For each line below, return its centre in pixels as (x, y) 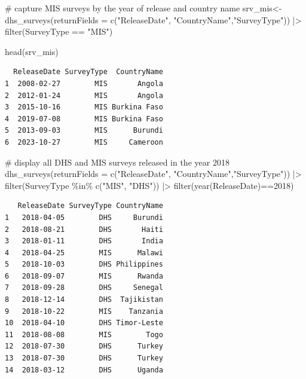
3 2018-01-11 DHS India (84, 241)
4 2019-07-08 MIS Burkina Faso (84, 119)
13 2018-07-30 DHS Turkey (84, 358)
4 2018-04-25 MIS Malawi (84, 253)
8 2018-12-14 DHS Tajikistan (84, 300)
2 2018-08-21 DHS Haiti (84, 229)
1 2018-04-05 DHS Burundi (84, 217)
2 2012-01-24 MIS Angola (84, 95)
